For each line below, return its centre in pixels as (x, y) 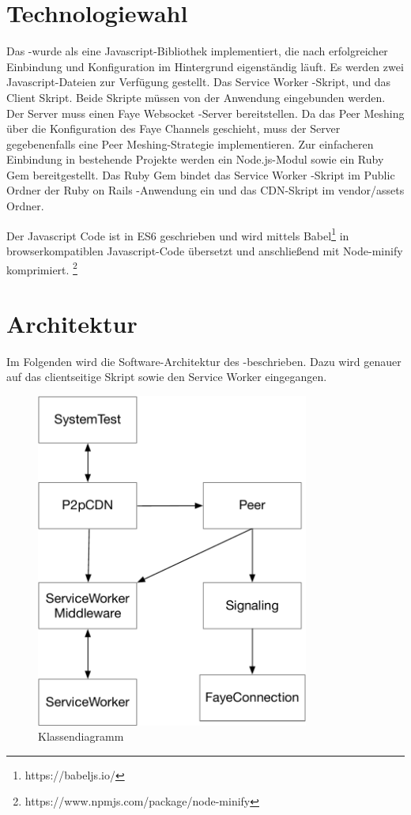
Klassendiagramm (81, 736)
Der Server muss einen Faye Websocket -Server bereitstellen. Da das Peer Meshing (205, 113)
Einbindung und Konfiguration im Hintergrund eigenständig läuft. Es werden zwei (205, 66)
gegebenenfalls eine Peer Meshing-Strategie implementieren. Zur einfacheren (190, 143)
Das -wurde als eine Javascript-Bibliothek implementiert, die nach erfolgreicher (197, 51)
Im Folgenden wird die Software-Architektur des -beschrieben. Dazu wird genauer (204, 361)
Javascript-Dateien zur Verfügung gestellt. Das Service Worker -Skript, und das (199, 82)
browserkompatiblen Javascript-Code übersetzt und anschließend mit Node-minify (205, 250)
